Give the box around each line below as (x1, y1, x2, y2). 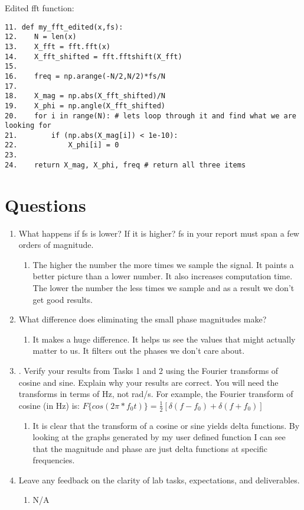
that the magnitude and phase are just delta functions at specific (32, 442, 268, 454)
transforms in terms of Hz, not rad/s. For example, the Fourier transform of (18, 388, 293, 400)
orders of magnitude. (18, 238, 94, 251)
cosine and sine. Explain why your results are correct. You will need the (18, 376, 279, 388)
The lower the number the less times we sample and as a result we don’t (32, 281, 295, 293)
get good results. (32, 293, 93, 305)
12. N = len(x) (5, 33, 77, 41)
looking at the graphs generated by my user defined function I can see (32, 431, 286, 443)
